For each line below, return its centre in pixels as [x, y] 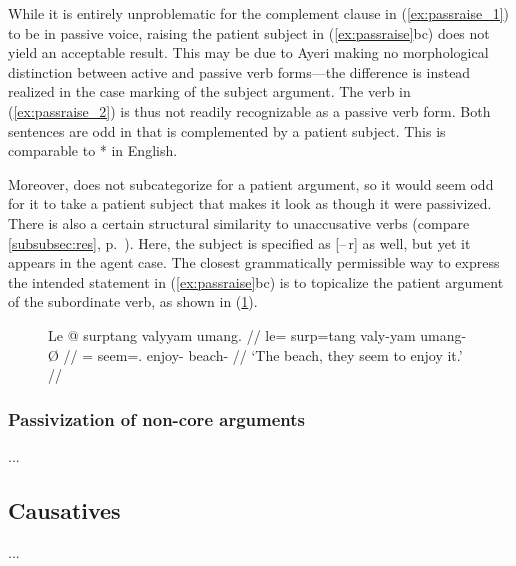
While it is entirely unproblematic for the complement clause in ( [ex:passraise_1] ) [259, 13]
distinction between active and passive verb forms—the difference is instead [239, 71]
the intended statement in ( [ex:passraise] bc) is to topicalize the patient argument [256, 281]
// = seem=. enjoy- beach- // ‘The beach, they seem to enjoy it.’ [263, 354]
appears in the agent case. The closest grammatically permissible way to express [254, 262]
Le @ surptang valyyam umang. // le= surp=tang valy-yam [232, 334]
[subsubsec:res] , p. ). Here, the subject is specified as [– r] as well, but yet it [239, 242]
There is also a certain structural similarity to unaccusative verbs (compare [239, 222]
